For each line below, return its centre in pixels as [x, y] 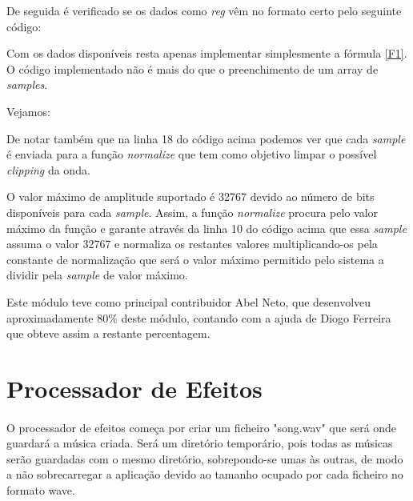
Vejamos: [28, 111]
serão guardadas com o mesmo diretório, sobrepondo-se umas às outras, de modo [205, 458]
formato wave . [41, 490]
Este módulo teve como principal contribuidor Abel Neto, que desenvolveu [189, 301]
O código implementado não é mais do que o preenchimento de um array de [192, 68]
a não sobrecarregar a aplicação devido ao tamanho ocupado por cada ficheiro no [205, 474]
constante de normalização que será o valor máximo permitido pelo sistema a [195, 259]
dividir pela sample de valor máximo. [97, 275]
